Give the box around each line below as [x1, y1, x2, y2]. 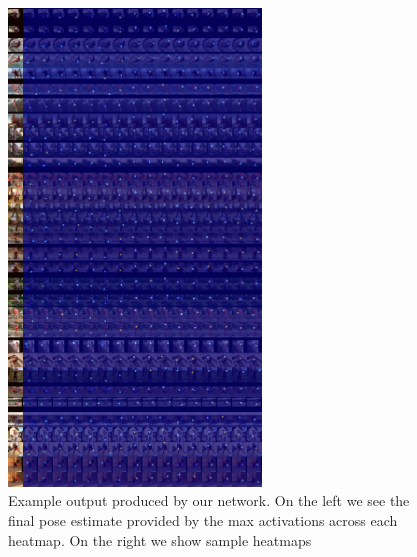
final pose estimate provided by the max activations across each [8, 510, 398, 531]
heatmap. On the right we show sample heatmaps [8, 529, 312, 550]
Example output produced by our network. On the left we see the [8, 490, 410, 511]
